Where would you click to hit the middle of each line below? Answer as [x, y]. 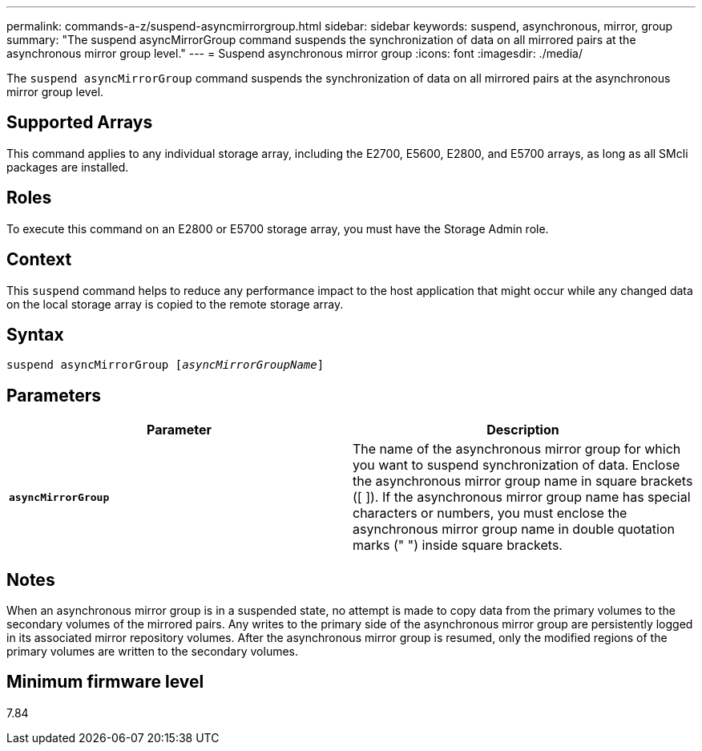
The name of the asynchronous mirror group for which [517, 449]
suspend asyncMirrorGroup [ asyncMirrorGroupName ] [165, 365]
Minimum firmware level [105, 682]
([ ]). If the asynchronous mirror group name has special [522, 497]
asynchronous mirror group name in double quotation [514, 529]
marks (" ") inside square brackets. [458, 545]
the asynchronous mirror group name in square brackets [523, 481]
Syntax [35, 334]
